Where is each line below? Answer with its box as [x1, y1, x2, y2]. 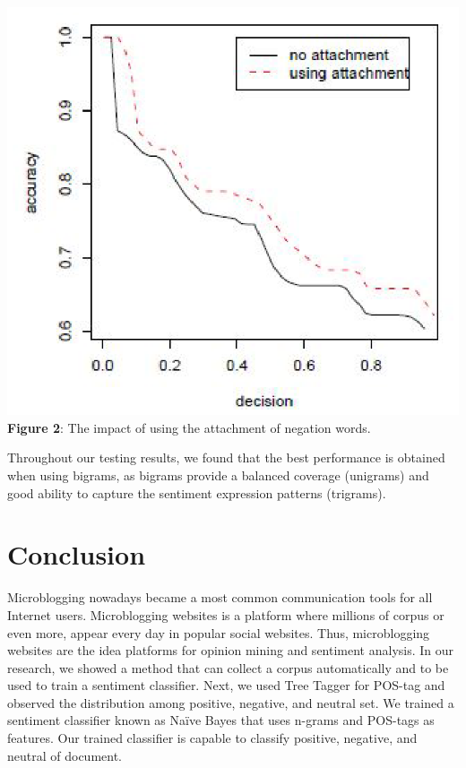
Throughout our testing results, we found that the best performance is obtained [7, 448, 445, 467]
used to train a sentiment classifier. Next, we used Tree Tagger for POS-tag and [7, 676, 445, 695]
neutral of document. [7, 746, 123, 764]
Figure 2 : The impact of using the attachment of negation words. [7, 418, 371, 436]
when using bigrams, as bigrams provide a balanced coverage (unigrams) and [7, 466, 429, 484]
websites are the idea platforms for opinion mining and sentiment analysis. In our [7, 641, 454, 660]
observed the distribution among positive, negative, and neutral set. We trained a [7, 693, 454, 712]
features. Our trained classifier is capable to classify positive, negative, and [7, 729, 418, 747]
